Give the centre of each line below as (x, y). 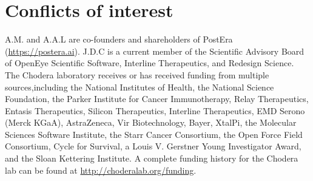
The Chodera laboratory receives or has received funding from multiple (137, 74)
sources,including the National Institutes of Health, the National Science (140, 87)
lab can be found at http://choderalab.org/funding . (101, 170)
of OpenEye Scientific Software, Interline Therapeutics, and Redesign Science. (150, 63)
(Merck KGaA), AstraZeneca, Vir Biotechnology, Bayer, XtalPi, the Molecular (151, 122)
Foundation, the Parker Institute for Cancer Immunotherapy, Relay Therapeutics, (157, 99)
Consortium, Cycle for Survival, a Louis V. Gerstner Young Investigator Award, (153, 146)
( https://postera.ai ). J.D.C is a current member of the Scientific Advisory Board (155, 51)
